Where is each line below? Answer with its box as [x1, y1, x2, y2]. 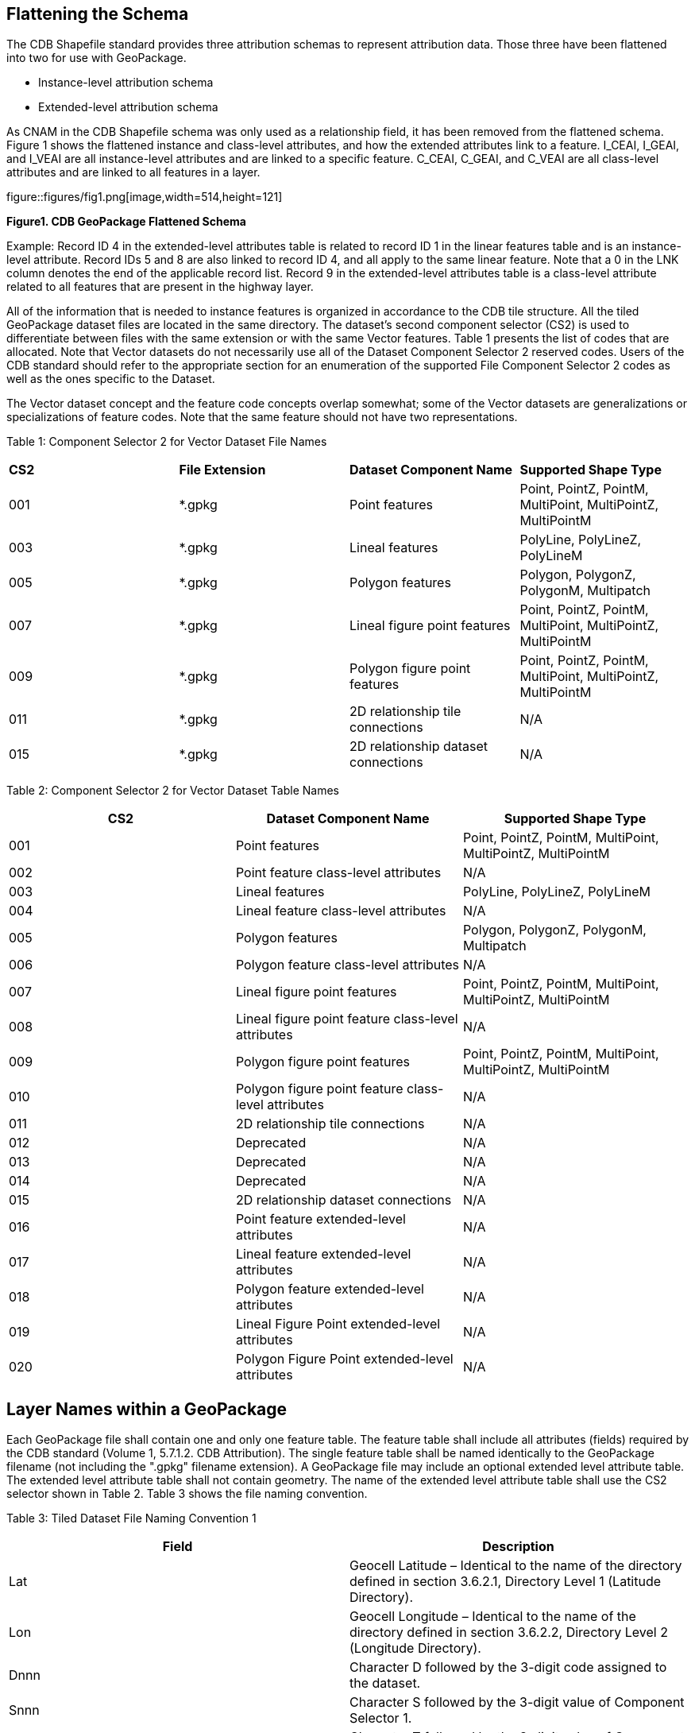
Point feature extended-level [235, 1211, 406, 1228]
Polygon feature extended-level [235, 1281, 424, 1298]
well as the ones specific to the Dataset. [6, 372, 215, 386]
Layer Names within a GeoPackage [6, 1398, 288, 1419]
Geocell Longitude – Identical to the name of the [349, 1608, 636, 1625]
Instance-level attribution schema [38, 75, 214, 90]
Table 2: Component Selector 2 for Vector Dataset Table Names [6, 783, 339, 798]
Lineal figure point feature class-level [235, 1011, 458, 1027]
